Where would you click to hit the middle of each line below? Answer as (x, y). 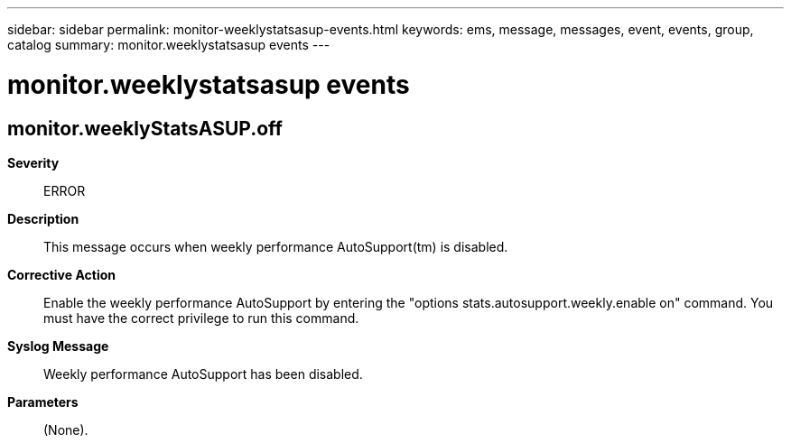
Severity (33, 162)
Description (43, 218)
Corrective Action (61, 274)
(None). (66, 429)
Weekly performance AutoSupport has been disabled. (203, 374)
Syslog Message (58, 346)
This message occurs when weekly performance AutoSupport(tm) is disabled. (276, 246)
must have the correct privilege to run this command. (201, 318)
